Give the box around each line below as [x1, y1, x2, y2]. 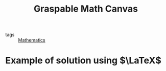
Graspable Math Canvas [34, 3, 138, 15]
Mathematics [18, 37, 46, 43]
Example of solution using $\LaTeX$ [5, 55, 162, 66]
